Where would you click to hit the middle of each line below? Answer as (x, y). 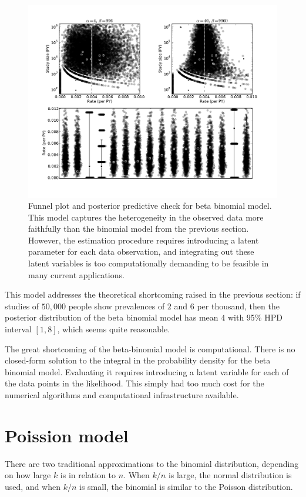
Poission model (67, 435)
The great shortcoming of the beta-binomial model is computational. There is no (150, 348)
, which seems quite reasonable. (114, 329)
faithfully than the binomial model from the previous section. (139, 229)
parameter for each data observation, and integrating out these (141, 251)
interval (18, 329)
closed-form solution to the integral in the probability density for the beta (138, 360)
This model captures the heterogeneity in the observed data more (146, 217)
